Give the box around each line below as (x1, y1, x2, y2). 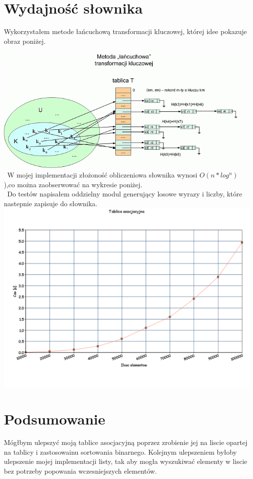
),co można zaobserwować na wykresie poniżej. (4, 179, 143, 189)
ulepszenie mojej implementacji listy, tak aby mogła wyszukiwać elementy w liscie (4, 456, 247, 466)
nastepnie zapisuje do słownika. (4, 198, 97, 208)
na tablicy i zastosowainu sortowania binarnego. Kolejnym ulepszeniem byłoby (4, 446, 237, 457)
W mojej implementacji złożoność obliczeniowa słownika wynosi (7, 170, 198, 179)
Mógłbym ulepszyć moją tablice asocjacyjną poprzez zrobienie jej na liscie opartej (4, 437, 248, 447)
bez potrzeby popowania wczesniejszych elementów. (4, 466, 157, 476)
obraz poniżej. (4, 35, 46, 46)
